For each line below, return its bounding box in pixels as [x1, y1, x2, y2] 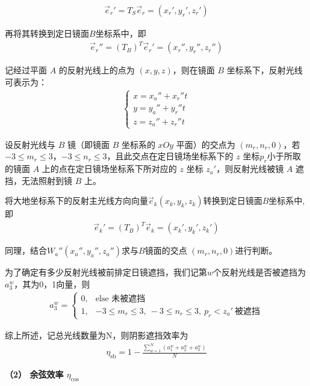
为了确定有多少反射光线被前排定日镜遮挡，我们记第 [5, 266, 207, 278]
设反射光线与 [5, 138, 55, 150]
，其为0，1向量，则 [14, 277, 90, 290]
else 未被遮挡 [95, 294, 146, 303]
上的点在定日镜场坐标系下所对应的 [42, 162, 177, 175]
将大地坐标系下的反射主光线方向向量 [5, 194, 148, 207]
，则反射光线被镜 [216, 162, 284, 175]
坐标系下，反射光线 [226, 64, 303, 76]
